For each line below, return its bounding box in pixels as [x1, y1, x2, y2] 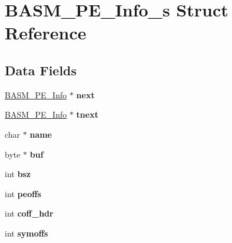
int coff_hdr [5, 207, 54, 219]
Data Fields [5, 61, 77, 79]
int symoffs [5, 227, 48, 239]
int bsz [5, 168, 31, 180]
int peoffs [5, 187, 41, 199]
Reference [5, 21, 87, 45]
